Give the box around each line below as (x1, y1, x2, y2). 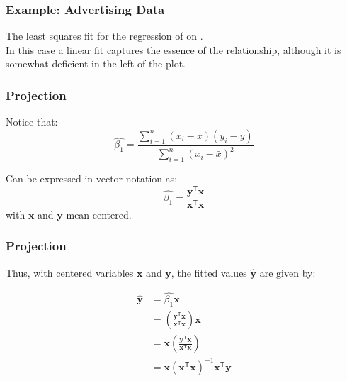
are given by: (259, 265, 316, 280)
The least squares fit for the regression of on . (6, 28, 203, 43)
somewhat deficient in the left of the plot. (6, 56, 186, 71)
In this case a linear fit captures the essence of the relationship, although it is (6, 42, 341, 57)
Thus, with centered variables (6, 265, 134, 280)
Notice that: (6, 114, 58, 129)
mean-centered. (66, 206, 132, 221)
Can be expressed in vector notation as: (6, 170, 178, 185)
